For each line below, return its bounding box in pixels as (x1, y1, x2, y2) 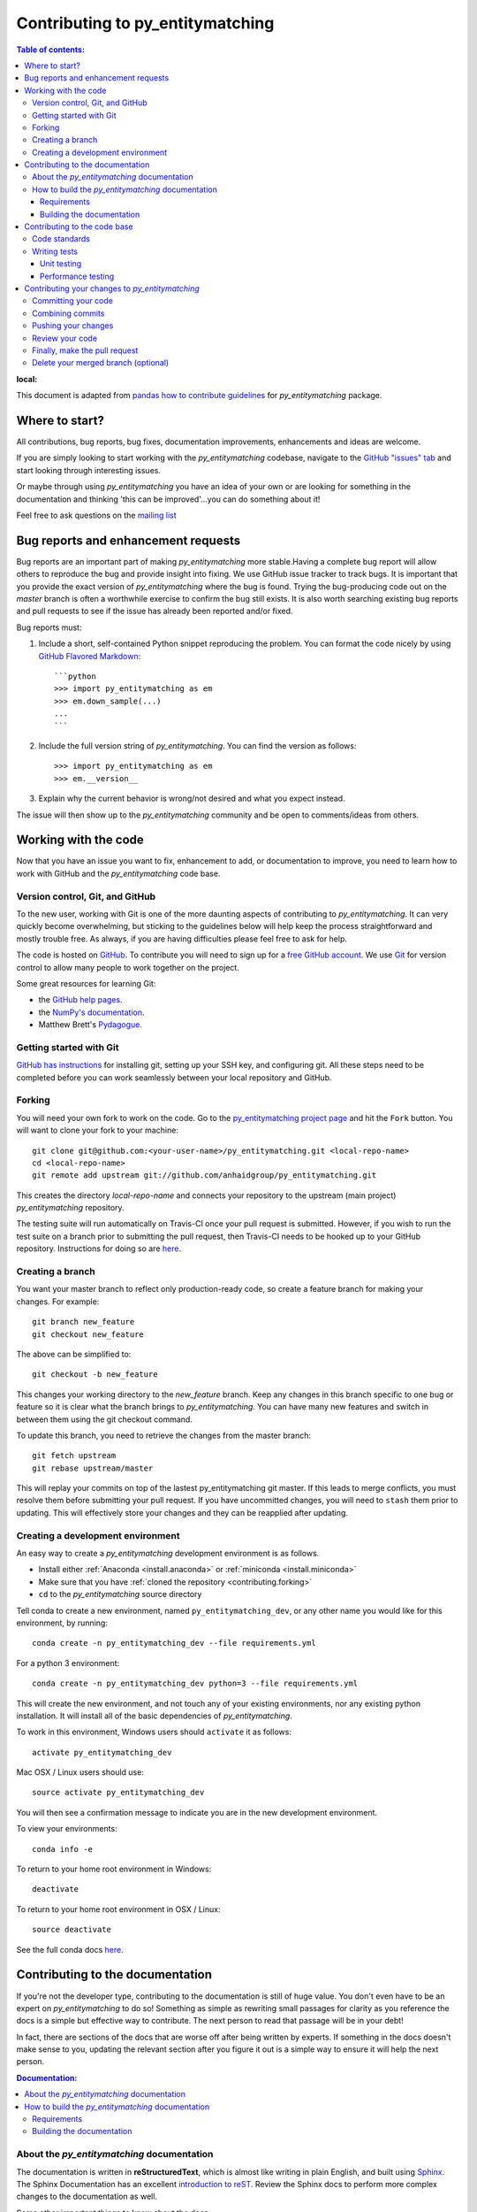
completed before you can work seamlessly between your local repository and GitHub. (16, 1071, 332, 1083)
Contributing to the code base (24, 221, 133, 232)
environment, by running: (16, 1617, 108, 1628)
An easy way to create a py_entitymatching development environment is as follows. (16, 1548, 320, 1558)
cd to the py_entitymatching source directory (38, 1589, 202, 1600)
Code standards (32, 234, 90, 244)
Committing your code (32, 296, 114, 306)
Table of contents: (16, 44, 86, 55)
